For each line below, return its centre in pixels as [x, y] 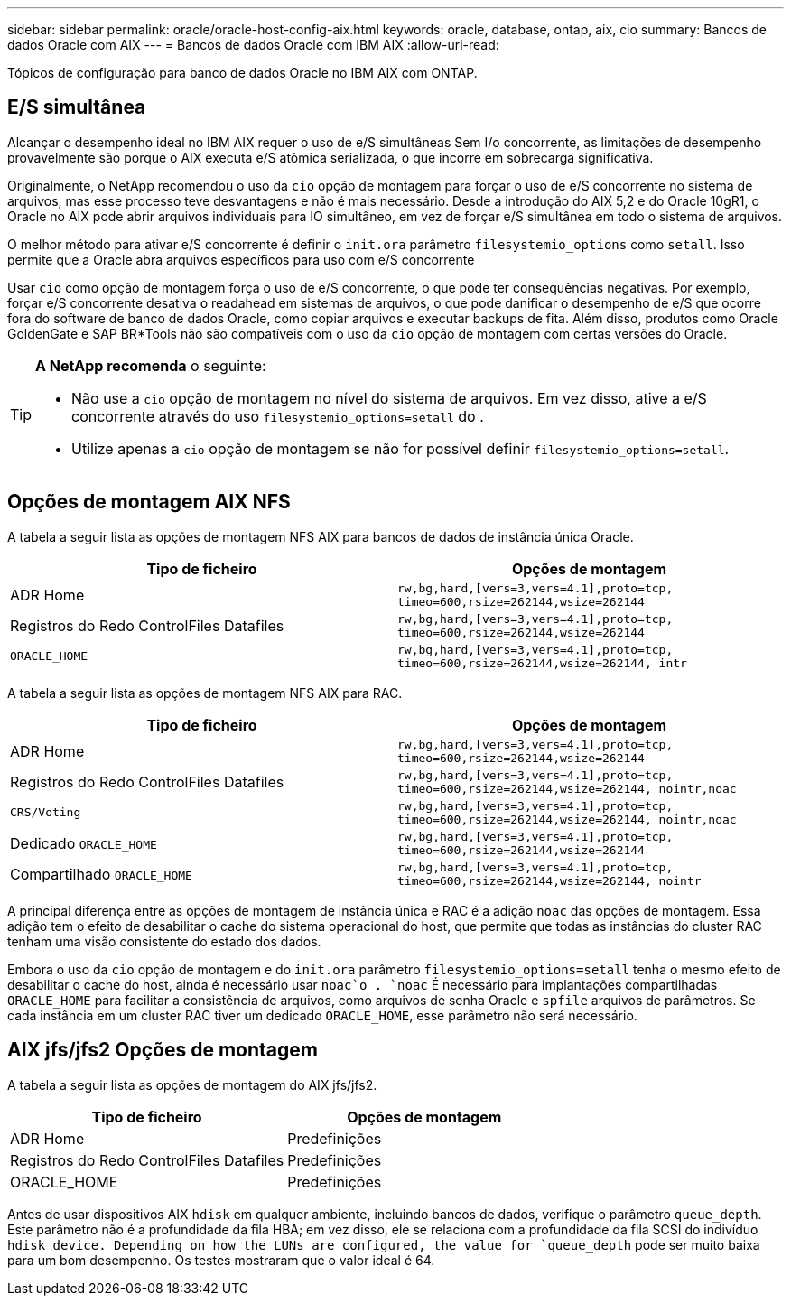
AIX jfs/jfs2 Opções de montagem [163, 1050]
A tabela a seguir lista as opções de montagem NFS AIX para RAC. [205, 693]
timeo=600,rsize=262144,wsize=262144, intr [542, 663]
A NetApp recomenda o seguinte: [151, 365]
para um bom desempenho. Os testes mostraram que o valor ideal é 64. [221, 1260]
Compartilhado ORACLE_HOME [101, 874]
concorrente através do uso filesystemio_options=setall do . [278, 416]
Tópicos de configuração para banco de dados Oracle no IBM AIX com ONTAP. [242, 73]
